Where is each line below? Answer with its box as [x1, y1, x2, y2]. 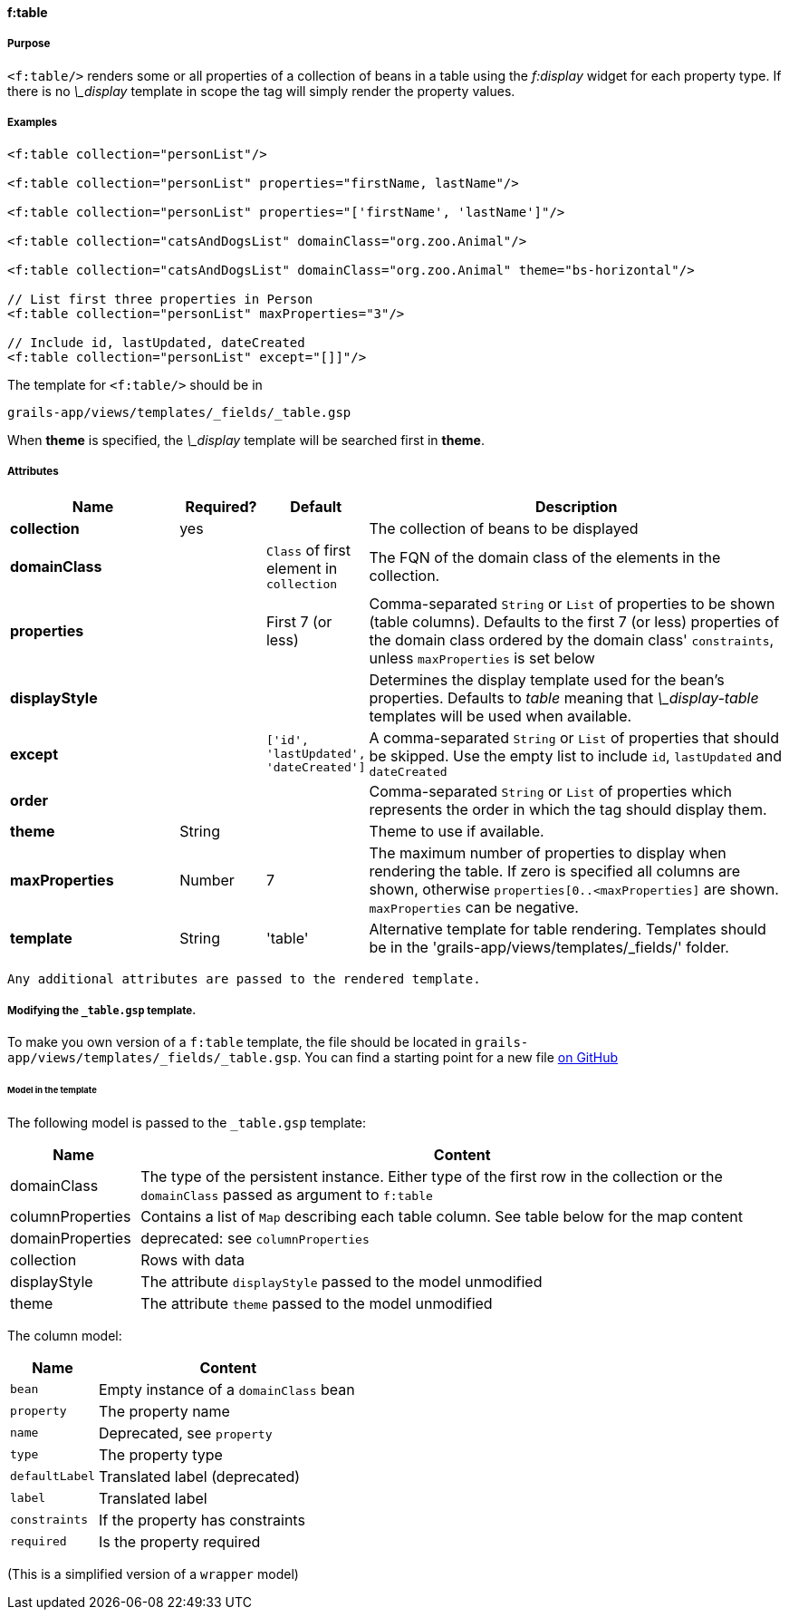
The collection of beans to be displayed [369, 519, 639, 538]
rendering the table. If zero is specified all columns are [369, 862, 740, 881]
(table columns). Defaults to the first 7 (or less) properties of [369, 613, 780, 632]
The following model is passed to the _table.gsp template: [7, 1114, 366, 1130]
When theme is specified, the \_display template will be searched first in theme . [7, 431, 485, 448]
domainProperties [10, 1228, 131, 1247]
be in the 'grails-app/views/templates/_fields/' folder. [369, 938, 729, 957]
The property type [98, 1445, 223, 1464]
